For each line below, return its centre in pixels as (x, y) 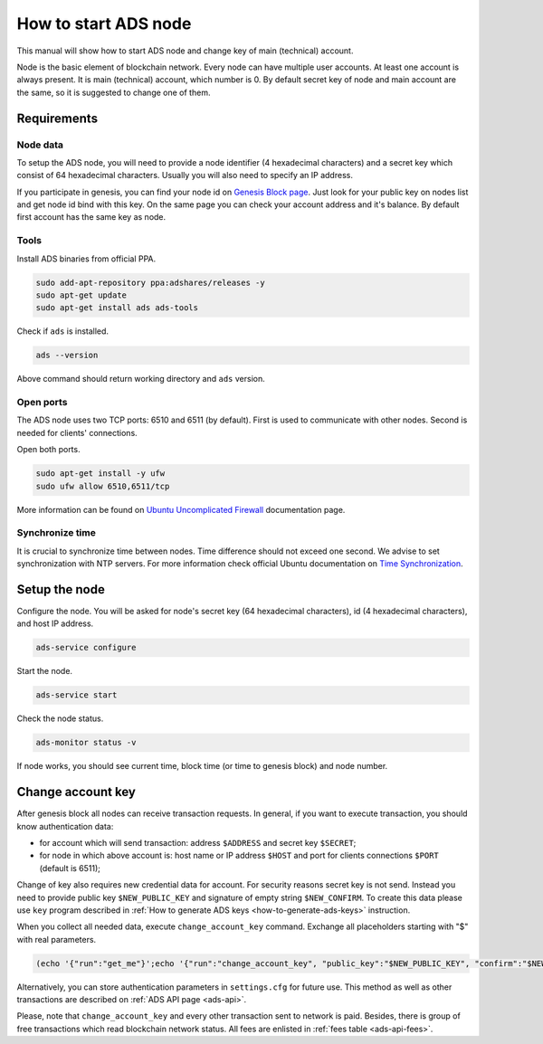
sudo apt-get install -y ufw (100, 474)
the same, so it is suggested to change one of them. (114, 92)
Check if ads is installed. (62, 331)
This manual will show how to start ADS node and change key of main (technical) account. (185, 51)
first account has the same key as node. (91, 217)
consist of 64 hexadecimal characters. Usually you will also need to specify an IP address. (185, 176)
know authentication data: (65, 826)
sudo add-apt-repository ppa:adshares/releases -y (151, 282)
